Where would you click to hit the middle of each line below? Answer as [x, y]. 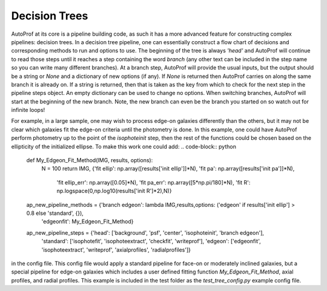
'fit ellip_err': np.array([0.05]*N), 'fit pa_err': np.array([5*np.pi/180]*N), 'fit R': [154, 182]
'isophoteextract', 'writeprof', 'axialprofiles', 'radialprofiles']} [116, 250]
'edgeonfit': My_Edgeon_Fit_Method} [88, 221]
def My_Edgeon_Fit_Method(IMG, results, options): [90, 160]
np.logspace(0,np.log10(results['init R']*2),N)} [114, 191]
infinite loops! [28, 110]
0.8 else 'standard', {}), [55, 213]
